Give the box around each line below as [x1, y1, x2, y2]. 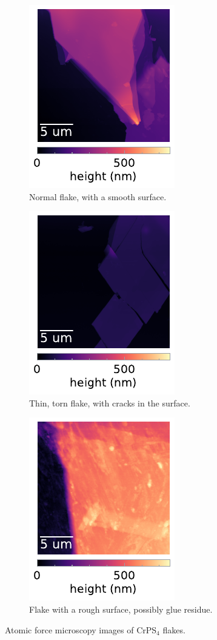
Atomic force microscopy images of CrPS [5, 623, 157, 636]
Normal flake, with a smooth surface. [29, 190, 167, 203]
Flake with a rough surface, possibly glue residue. [29, 602, 213, 615]
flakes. [162, 623, 185, 636]
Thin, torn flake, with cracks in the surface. [29, 396, 190, 409]
